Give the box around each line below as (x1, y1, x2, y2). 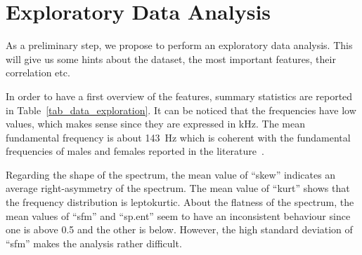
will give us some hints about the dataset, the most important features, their (6, 51, 336, 66)
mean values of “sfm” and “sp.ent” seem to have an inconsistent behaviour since (6, 208, 351, 223)
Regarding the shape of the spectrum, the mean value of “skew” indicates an (6, 167, 336, 181)
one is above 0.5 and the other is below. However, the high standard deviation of (6, 222, 353, 237)
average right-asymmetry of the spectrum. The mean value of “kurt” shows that (6, 181, 350, 195)
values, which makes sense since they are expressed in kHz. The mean (6, 116, 305, 131)
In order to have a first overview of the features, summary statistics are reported (6, 88, 353, 103)
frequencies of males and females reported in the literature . (6, 144, 264, 158)
